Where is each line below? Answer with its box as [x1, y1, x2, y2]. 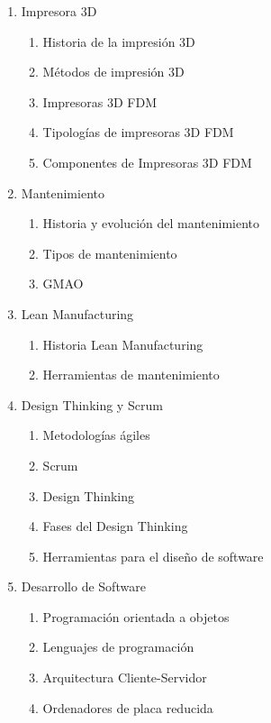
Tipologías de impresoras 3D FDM [42, 123, 234, 142]
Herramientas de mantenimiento [42, 365, 220, 384]
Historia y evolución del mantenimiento [42, 214, 260, 233]
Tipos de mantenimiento [42, 243, 177, 262]
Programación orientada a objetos [42, 607, 230, 626]
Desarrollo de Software [21, 577, 146, 596]
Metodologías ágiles [42, 426, 150, 444]
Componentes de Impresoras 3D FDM [42, 152, 252, 171]
